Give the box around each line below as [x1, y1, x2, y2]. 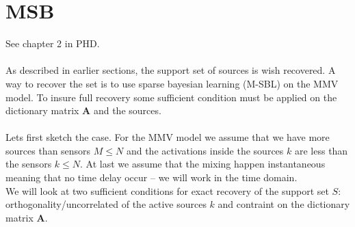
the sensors [5, 157, 52, 171]
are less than [294, 143, 348, 157]
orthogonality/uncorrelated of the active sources [5, 197, 207, 211]
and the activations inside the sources [126, 143, 284, 157]
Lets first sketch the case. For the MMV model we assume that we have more [5, 130, 330, 144]
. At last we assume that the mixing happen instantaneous [80, 157, 326, 171]
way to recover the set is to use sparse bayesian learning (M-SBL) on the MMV [5, 76, 339, 90]
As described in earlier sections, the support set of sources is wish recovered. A [5, 63, 336, 77]
